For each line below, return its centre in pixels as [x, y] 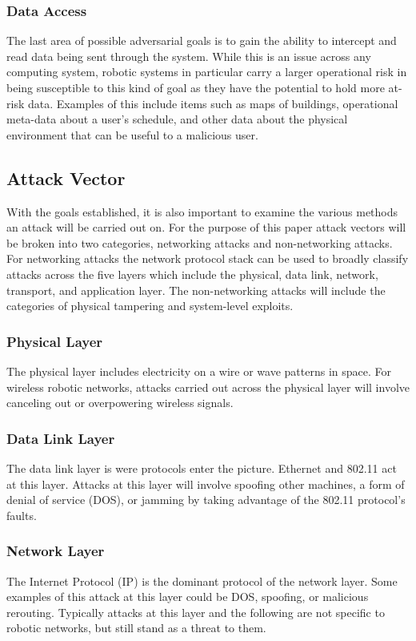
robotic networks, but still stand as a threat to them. [136, 628]
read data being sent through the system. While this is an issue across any [189, 56]
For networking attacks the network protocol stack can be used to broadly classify [208, 258]
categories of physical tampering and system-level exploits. [150, 306]
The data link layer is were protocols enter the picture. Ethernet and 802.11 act [202, 468]
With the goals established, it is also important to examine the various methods [202, 211]
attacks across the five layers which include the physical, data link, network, [192, 274]
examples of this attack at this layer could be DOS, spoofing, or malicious [188, 597]
